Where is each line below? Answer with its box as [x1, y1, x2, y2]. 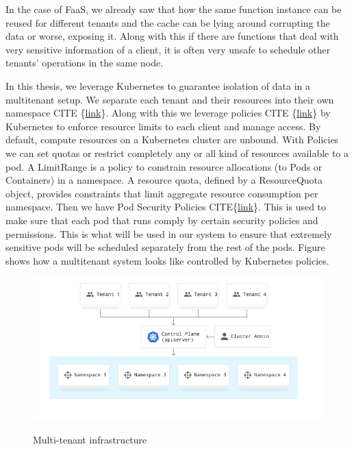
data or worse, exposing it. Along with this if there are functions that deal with [5, 29, 339, 43]
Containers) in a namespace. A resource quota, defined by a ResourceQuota [5, 173, 323, 187]
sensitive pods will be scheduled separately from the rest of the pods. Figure [5, 240, 325, 254]
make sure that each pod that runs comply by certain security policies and [5, 213, 318, 227]
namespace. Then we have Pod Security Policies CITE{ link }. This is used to [5, 199, 327, 214]
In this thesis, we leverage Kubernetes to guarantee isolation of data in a [5, 78, 310, 93]
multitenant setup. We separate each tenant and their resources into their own [5, 92, 334, 106]
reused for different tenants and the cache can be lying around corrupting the [5, 15, 330, 29]
